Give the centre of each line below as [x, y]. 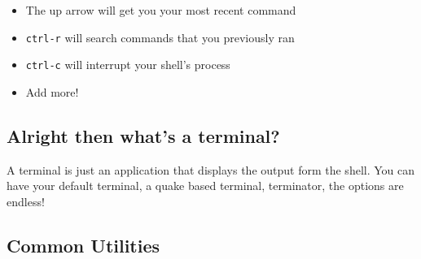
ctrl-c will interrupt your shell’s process [128, 65]
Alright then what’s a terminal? [143, 135]
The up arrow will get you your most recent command [161, 10]
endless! [26, 201]
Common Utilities [83, 245]
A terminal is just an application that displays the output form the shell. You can [211, 169]
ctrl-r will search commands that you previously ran [160, 37]
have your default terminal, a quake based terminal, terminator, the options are [205, 186]
